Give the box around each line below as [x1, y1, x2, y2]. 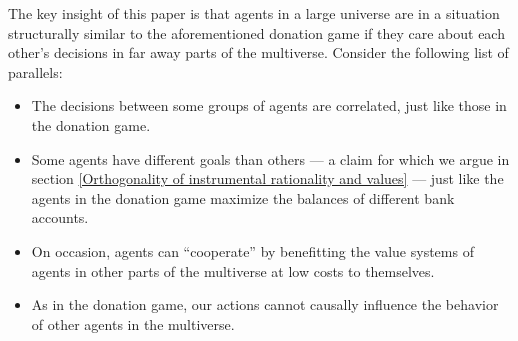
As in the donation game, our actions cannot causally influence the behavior [31, 294, 499, 315]
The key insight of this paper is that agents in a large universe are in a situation [8, 3, 500, 23]
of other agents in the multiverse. [31, 313, 235, 334]
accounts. [31, 207, 89, 228]
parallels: [8, 61, 63, 82]
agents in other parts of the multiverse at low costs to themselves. [31, 260, 435, 281]
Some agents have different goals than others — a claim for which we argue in [31, 148, 510, 169]
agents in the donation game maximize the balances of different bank [31, 187, 455, 208]
